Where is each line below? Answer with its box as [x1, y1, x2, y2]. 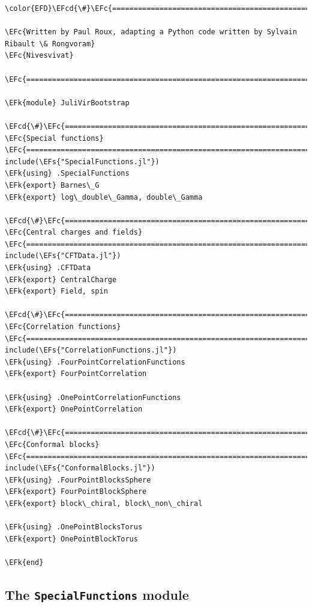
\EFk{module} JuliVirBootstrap [5, 98, 130, 107]
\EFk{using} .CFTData [5, 263, 91, 273]
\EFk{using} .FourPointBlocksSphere [5, 475, 151, 484]
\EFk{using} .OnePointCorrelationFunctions [5, 393, 181, 402]
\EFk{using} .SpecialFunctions [5, 169, 130, 178]
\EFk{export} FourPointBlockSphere [5, 487, 147, 496]
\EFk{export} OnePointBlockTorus [5, 534, 138, 543]
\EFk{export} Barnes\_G [5, 180, 100, 189]
